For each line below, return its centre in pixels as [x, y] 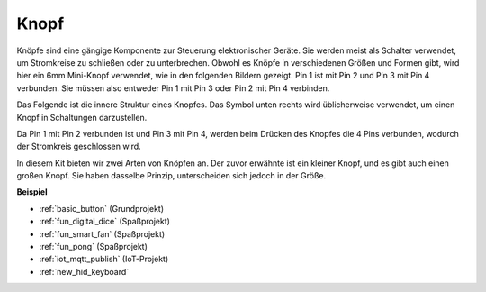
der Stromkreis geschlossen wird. [79, 146]
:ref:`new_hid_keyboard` [84, 271]
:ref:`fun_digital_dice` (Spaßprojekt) [105, 222]
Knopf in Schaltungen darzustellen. [82, 117]
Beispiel [32, 192]
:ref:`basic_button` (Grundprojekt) [102, 208]
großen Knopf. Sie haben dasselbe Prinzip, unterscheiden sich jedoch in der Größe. [171, 176]
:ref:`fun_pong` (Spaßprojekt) [94, 247]
